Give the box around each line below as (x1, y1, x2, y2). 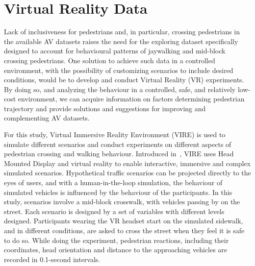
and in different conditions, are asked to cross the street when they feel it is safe (4, 225, 245, 235)
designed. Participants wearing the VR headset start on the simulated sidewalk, (4, 216, 243, 226)
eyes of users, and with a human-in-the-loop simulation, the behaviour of (4, 177, 223, 188)
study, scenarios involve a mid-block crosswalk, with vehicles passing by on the (4, 196, 240, 207)
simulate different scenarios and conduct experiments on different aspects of (4, 139, 231, 149)
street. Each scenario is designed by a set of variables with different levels (4, 206, 225, 216)
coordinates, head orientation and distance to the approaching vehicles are (4, 244, 228, 255)
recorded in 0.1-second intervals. (4, 254, 101, 264)
